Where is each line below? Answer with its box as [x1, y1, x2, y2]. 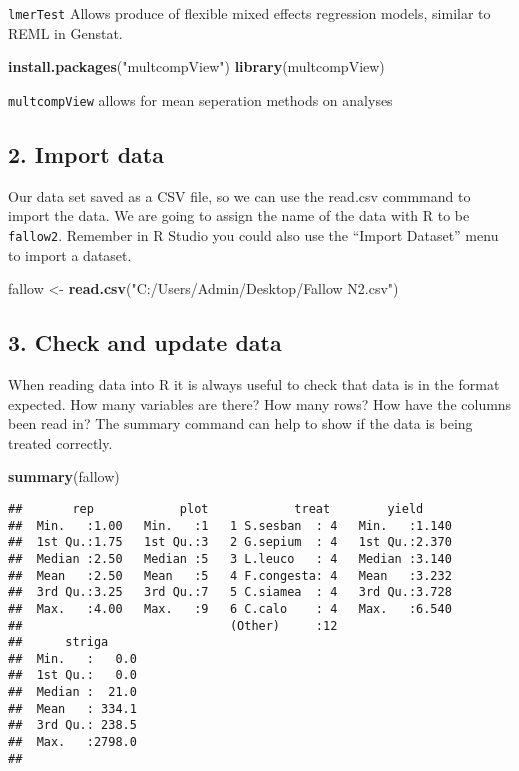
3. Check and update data [8, 327, 282, 358]
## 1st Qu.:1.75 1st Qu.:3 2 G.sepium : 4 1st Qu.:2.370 [8, 535, 452, 550]
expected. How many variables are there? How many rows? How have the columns [8, 393, 512, 414]
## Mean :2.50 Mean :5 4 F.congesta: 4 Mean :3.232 [8, 568, 452, 583]
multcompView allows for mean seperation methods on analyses [8, 89, 393, 110]
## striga [8, 635, 109, 650]
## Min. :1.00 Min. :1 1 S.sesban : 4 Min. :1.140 [8, 518, 452, 533]
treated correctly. [8, 432, 113, 453]
